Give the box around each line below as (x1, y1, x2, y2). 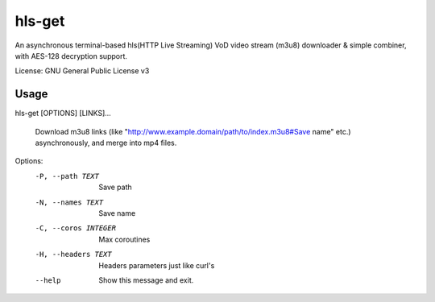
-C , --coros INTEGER (35, 224, 117, 233)
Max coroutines (98, 234, 151, 244)
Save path (98, 182, 132, 192)
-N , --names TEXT (35, 197, 104, 207)
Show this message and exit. (98, 275, 194, 285)
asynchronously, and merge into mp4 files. (35, 138, 177, 148)
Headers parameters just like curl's (98, 260, 215, 270)
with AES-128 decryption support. (14, 51, 128, 60)
